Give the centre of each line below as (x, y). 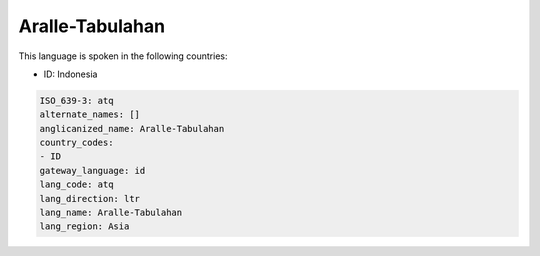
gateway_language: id (92, 170)
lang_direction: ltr (89, 198)
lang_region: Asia (84, 226)
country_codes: (76, 143)
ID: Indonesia (70, 74)
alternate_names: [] (89, 114)
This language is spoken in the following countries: (123, 56)
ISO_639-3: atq (76, 100)
